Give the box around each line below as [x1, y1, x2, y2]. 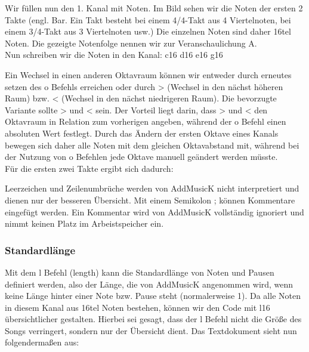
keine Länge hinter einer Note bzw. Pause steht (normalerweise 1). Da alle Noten [5, 289, 301, 302]
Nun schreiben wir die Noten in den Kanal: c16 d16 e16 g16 [5, 48, 223, 61]
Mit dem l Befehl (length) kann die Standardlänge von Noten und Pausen [5, 265, 274, 278]
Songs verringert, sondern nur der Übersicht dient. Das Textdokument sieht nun [5, 324, 297, 336]
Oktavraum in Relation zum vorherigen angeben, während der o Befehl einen [5, 115, 286, 128]
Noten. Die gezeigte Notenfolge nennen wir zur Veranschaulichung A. [5, 36, 257, 49]
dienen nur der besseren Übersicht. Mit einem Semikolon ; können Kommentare [5, 193, 295, 206]
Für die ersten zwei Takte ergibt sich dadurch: [5, 162, 174, 174]
